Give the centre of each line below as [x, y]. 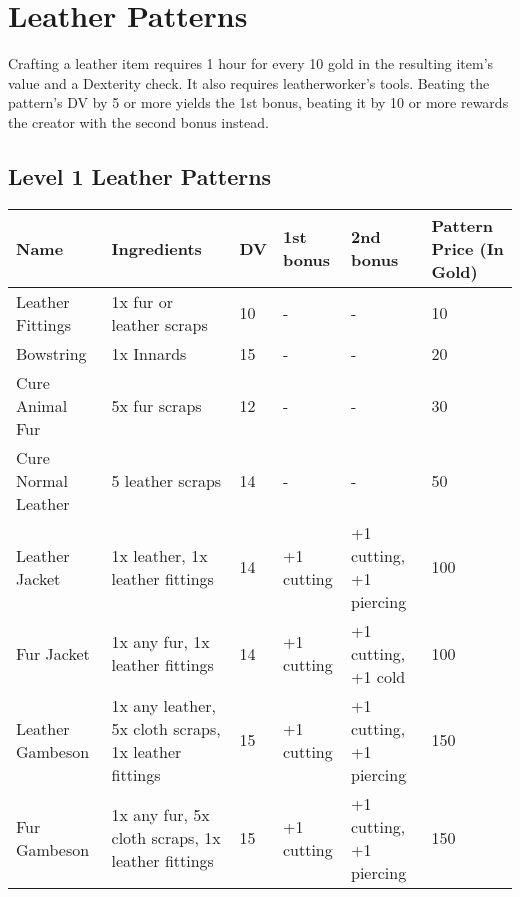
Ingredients [156, 248]
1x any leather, [164, 705]
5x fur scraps [156, 405]
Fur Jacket [53, 653]
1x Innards [149, 353]
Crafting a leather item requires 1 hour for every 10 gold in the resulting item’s [251, 63]
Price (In [467, 248]
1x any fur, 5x [160, 815]
